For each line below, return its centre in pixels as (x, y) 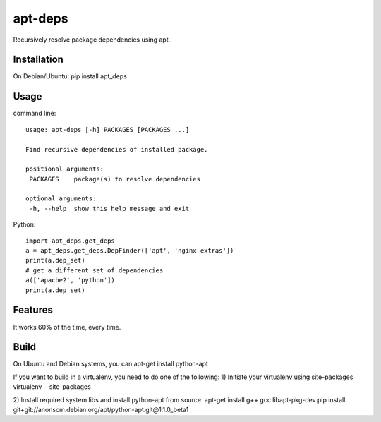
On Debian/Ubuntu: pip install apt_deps (70, 76)
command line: (35, 114)
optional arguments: (61, 199)
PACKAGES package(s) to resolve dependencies (115, 179)
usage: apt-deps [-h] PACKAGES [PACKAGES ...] (108, 129)
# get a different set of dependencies (95, 270)
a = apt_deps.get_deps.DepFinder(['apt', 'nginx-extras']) (130, 251)
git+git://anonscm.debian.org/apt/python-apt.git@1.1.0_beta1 (101, 409)
